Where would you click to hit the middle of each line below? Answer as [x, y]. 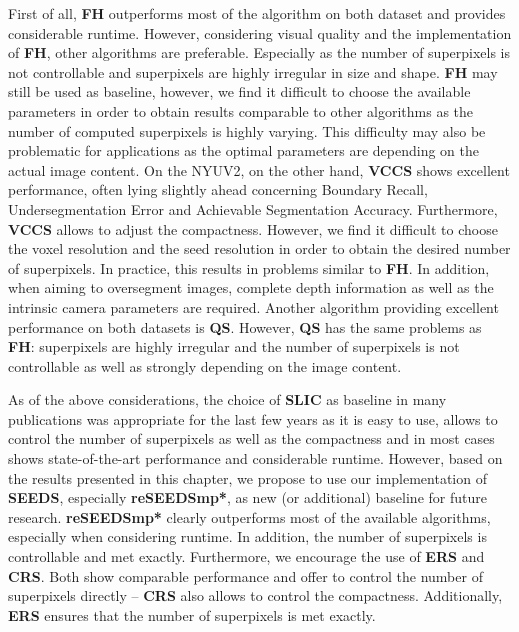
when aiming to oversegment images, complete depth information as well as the [251, 287]
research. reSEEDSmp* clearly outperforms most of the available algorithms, [249, 516]
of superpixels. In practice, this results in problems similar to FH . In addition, [249, 267]
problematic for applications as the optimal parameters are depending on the [244, 150]
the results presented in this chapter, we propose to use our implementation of [247, 477]
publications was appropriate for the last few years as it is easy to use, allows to [253, 418]
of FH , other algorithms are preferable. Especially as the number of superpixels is [259, 52]
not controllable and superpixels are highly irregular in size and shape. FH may [253, 71]
